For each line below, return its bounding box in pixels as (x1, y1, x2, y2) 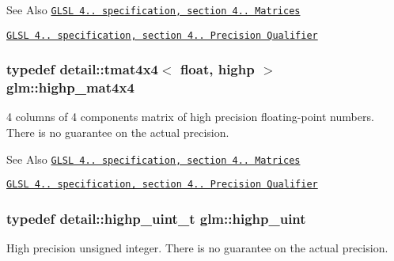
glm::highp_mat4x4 (6, 78, 134, 97)
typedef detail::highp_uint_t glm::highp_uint (6, 208, 306, 228)
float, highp (180, 59, 255, 79)
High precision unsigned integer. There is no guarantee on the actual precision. (6, 240, 388, 256)
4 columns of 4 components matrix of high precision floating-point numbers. (6, 108, 374, 125)
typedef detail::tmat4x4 (6, 59, 158, 79)
